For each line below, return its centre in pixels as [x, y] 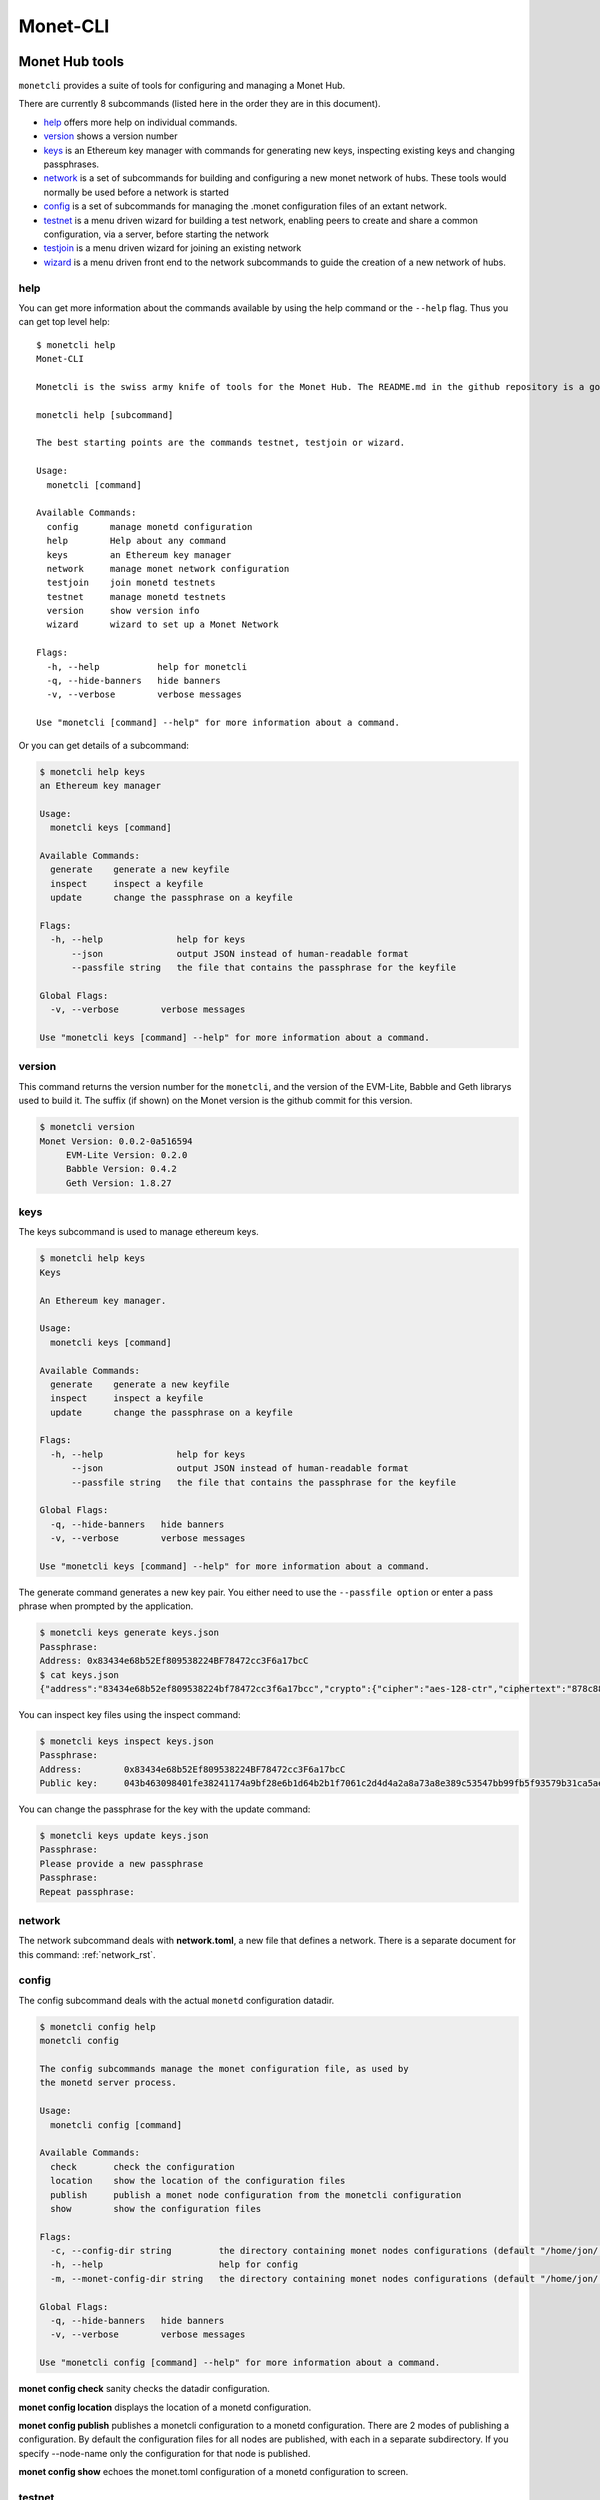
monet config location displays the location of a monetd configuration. [165, 2407]
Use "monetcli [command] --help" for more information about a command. [218, 723]
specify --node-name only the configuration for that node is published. [164, 2453]
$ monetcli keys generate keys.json [129, 1633]
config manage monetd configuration [149, 526]
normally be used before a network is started [136, 192]
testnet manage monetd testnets [136, 596]
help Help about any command [136, 541]
